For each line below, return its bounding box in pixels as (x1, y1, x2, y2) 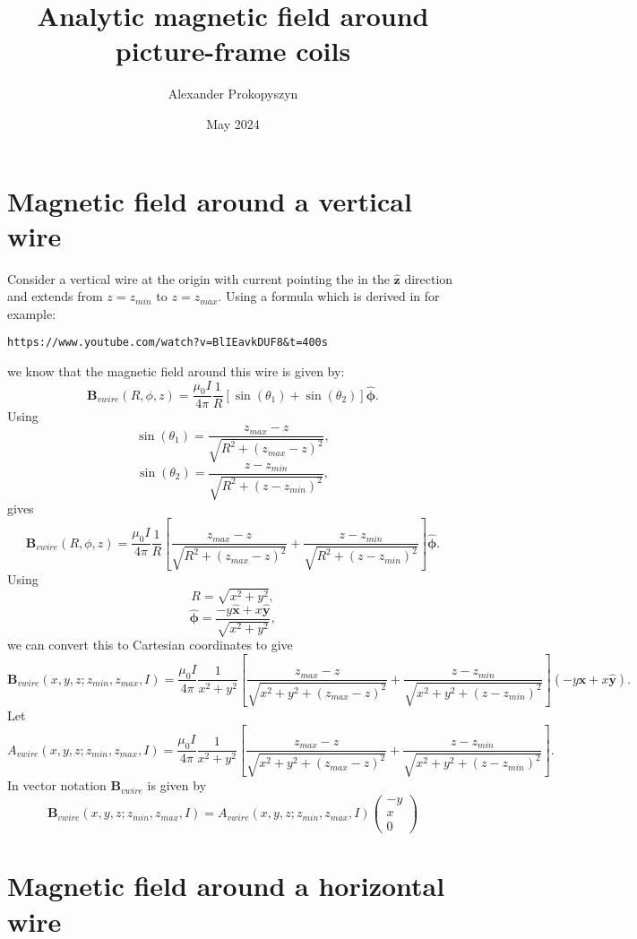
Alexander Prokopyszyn (168, 84, 298, 103)
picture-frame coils (115, 32, 351, 69)
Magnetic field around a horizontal (7, 867, 445, 904)
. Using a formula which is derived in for (218, 287, 440, 306)
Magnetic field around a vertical (7, 182, 412, 219)
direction (404, 269, 453, 288)
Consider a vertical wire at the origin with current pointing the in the (7, 269, 390, 288)
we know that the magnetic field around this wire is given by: (7, 362, 345, 381)
